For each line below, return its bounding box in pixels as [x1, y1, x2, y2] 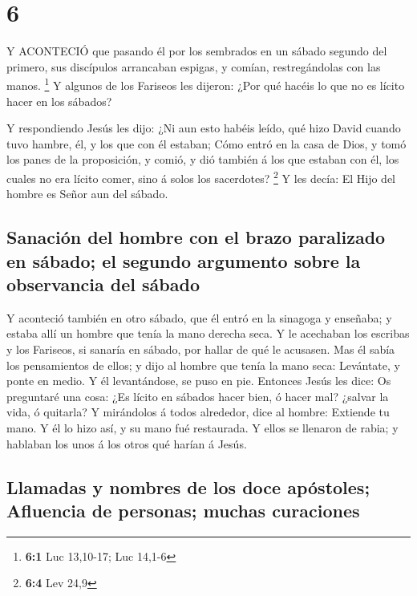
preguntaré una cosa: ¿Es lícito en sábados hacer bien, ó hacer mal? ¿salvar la [6, 387, 389, 404]
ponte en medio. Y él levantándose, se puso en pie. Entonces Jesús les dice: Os [6, 372, 391, 389]
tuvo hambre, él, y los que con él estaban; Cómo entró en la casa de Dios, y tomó [6, 135, 407, 152]
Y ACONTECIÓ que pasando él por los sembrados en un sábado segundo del [6, 43, 387, 59]
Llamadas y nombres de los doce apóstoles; [6, 474, 370, 499]
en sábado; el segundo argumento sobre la [6, 248, 361, 273]
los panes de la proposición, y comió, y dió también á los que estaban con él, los [6, 151, 399, 168]
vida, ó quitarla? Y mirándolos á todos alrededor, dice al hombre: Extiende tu [6, 403, 390, 420]
